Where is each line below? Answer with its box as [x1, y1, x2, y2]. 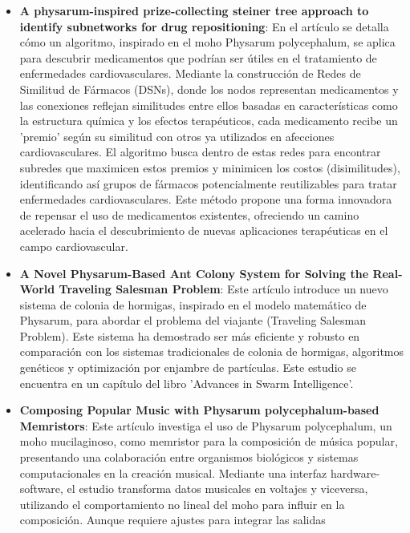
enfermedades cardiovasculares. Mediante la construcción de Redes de [19, 65, 361, 82]
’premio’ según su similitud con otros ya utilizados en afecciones [19, 127, 335, 144]
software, [19, 480, 63, 497]
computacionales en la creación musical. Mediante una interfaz [19, 464, 327, 481]
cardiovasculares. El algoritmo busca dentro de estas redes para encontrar [19, 143, 381, 160]
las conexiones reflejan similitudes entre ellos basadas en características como [19, 96, 398, 113]
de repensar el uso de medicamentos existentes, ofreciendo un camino [19, 206, 359, 223]
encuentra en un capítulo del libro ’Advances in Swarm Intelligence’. [19, 374, 354, 391]
